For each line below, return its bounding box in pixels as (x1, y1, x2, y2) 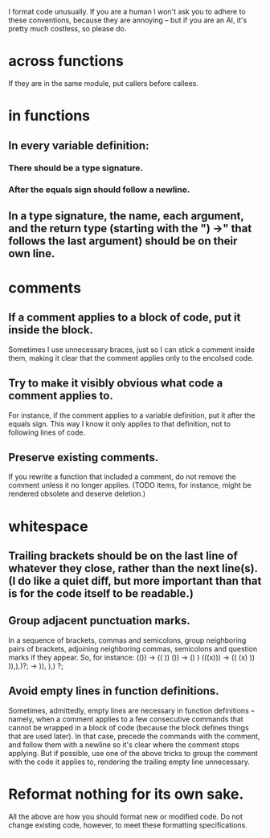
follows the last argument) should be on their (8, 234, 238, 247)
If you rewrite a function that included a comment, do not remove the (8, 472, 236, 481)
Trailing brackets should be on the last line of (8, 549, 239, 562)
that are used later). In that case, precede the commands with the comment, (8, 731, 260, 741)
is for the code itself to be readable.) (8, 587, 194, 600)
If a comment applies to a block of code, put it (8, 311, 241, 325)
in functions (8, 107, 91, 125)
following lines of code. (8, 427, 86, 437)
